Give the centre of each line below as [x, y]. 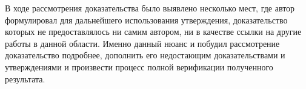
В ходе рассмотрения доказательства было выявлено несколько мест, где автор [150, 8]
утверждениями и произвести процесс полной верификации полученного [139, 66]
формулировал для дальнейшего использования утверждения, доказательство [146, 20]
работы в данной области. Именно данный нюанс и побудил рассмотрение [142, 43]
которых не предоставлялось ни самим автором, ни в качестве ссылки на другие [153, 32]
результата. [25, 78]
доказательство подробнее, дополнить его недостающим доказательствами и [145, 55]
